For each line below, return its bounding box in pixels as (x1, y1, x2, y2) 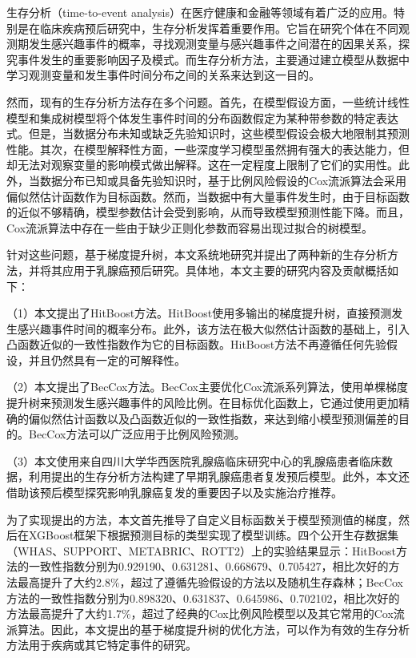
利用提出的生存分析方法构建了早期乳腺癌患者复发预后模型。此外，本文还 (28, 468, 410, 485)
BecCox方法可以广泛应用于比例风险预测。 (28, 426, 246, 442)
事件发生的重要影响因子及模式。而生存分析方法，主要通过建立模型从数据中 (17, 50, 410, 67)
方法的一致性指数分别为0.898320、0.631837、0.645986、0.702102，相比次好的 (6, 589, 400, 606)
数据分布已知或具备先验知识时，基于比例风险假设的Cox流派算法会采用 (39, 172, 407, 188)
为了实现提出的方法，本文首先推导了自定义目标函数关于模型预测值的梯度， (6, 511, 398, 527)
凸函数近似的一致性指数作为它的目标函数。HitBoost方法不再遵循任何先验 (6, 336, 387, 353)
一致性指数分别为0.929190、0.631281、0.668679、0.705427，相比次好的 (28, 558, 389, 575)
